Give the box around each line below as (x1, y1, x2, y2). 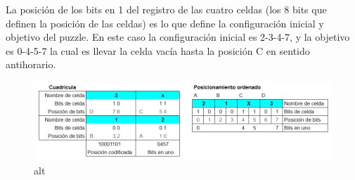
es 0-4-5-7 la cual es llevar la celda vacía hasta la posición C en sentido (6, 43, 310, 58)
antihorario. (6, 57, 56, 72)
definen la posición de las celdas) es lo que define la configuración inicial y (6, 15, 324, 30)
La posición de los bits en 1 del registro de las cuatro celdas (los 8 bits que (6, 2, 327, 16)
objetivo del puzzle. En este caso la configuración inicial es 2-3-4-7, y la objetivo (6, 30, 350, 44)
